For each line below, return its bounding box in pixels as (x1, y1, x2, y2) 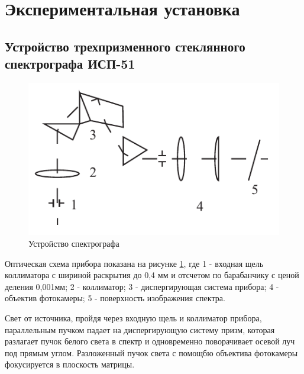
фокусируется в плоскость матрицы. (5, 358, 135, 370)
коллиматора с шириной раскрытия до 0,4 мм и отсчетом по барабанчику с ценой (5, 269, 299, 281)
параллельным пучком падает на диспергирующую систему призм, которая (5, 323, 275, 336)
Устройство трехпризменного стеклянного (5, 37, 245, 55)
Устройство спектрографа (28, 237, 119, 249)
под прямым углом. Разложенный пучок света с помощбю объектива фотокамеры (5, 346, 298, 359)
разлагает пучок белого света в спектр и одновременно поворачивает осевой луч (5, 335, 295, 347)
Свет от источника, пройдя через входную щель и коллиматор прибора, (5, 311, 262, 324)
